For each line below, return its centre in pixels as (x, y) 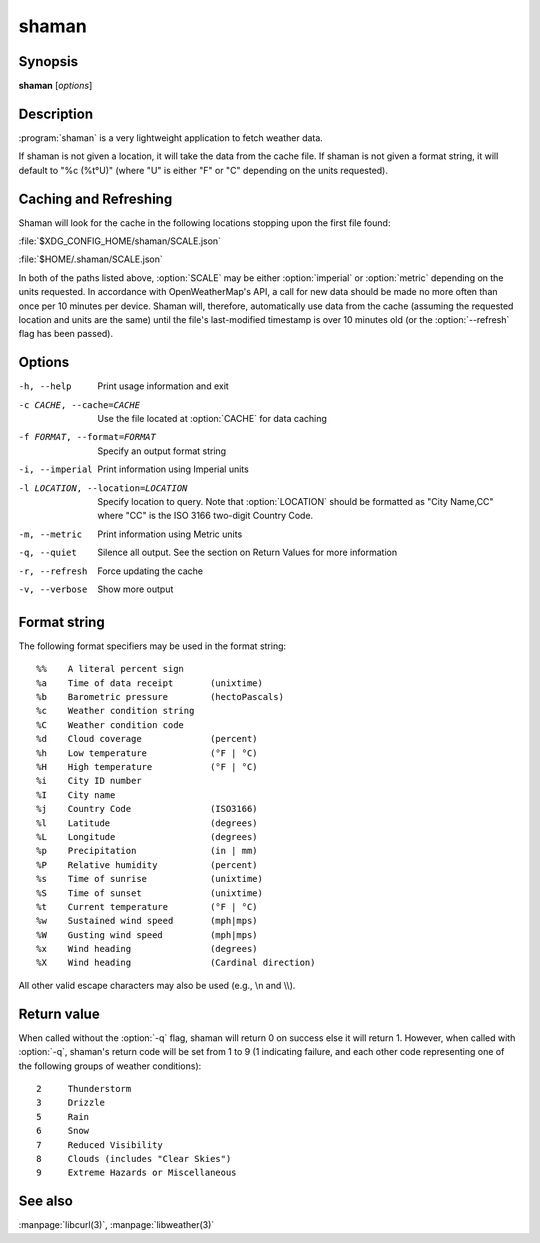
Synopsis (48, 61)
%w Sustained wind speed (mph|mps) (147, 921)
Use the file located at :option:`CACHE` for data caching (212, 419)
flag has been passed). (66, 334)
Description (56, 113)
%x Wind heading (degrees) (147, 949)
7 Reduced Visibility (100, 1144)
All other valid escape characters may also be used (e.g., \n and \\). (157, 985)
